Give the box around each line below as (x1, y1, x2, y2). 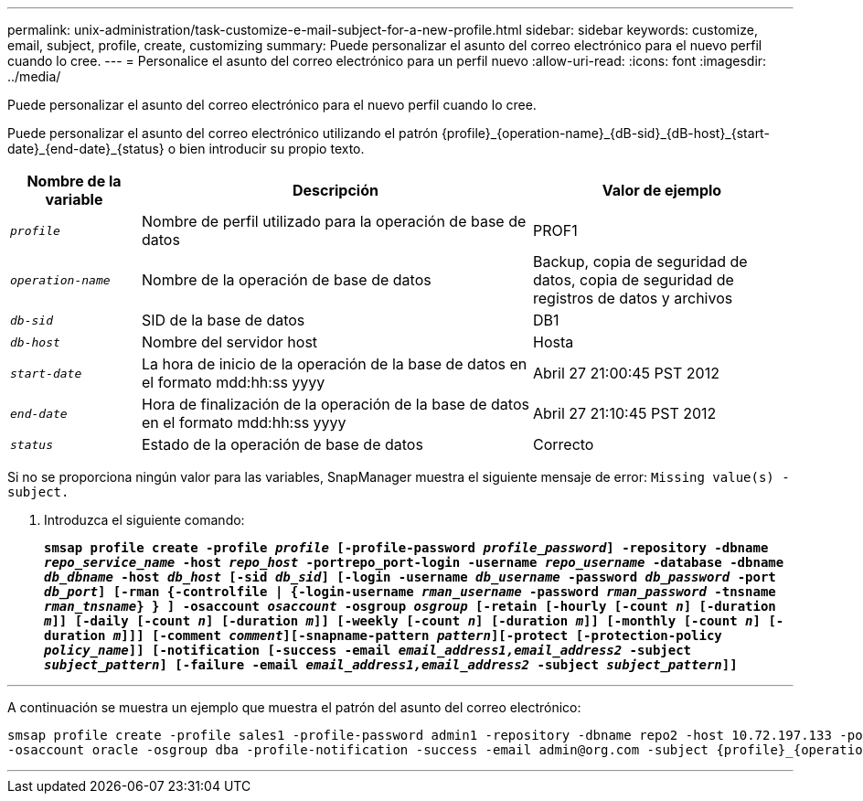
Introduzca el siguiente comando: (44, 512, 245, 528)
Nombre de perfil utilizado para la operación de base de (141, 212, 527, 230)
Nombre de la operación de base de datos (141, 271, 431, 289)
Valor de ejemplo (602, 181, 722, 199)
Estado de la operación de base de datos (141, 435, 423, 454)
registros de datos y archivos (532, 289, 733, 307)
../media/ (7, 69, 61, 84)
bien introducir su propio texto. (179, 141, 365, 156)
